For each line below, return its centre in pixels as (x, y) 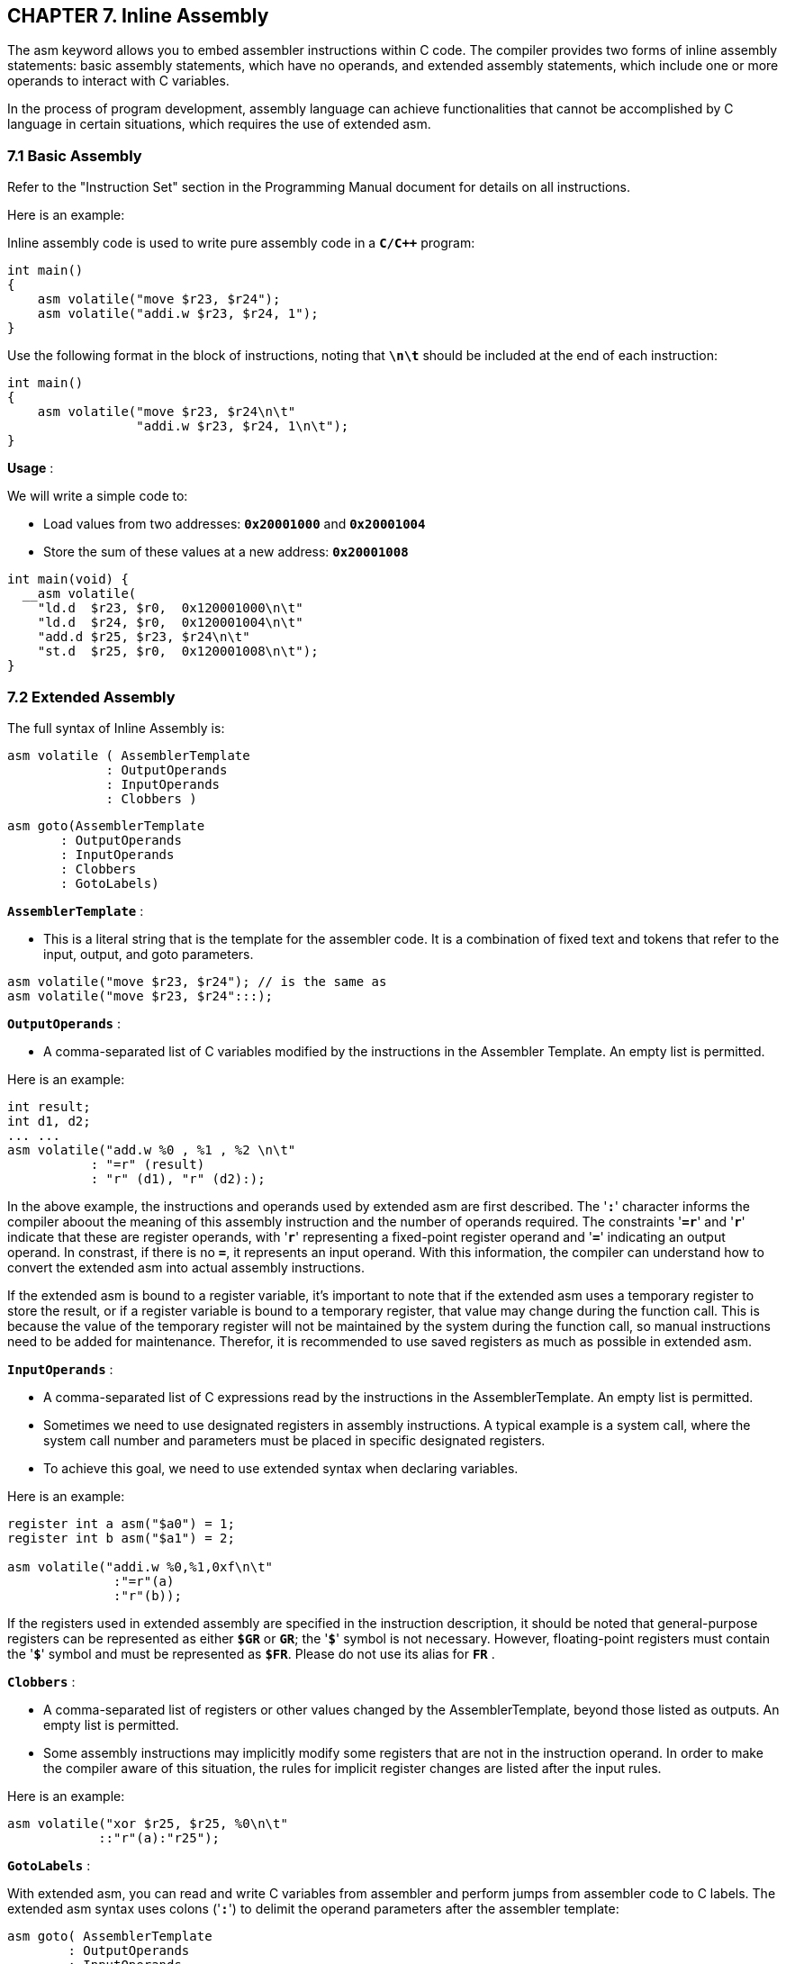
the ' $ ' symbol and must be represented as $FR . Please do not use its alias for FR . (251, 1653)
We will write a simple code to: (98, 496)
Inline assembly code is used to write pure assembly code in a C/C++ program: (241, 243)
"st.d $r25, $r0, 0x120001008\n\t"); (178, 652)
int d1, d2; (49, 1121)
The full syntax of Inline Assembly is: (116, 728)
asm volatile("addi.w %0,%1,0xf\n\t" (140, 1566)
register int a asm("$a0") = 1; (121, 1523)
